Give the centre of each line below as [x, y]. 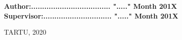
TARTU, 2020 [25, 32]
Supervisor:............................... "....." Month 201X [91, 15]
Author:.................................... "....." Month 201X [91, 6]
